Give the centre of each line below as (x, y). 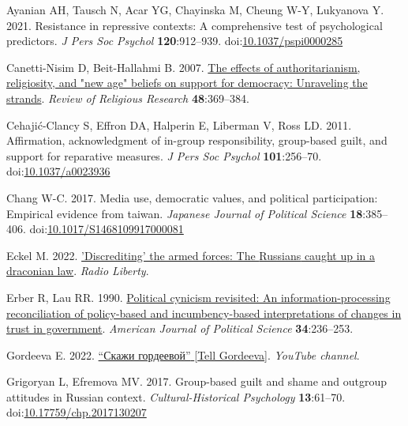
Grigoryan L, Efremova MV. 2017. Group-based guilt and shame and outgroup (197, 381)
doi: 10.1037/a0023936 (58, 171)
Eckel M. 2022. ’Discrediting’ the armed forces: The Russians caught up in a (191, 255)
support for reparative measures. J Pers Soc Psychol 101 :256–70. (164, 155)
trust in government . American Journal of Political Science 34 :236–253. (180, 328)
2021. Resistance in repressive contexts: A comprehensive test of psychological (195, 25)
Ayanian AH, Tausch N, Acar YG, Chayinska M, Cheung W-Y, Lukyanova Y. (195, 9)
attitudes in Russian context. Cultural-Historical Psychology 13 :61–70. (176, 396)
